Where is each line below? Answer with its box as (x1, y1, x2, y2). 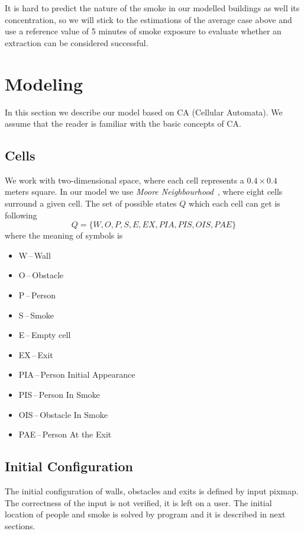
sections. (5, 519, 35, 532)
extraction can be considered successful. (5, 36, 148, 49)
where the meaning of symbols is (5, 229, 123, 242)
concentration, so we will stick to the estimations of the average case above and (5, 13, 292, 25)
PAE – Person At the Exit (18, 428, 112, 440)
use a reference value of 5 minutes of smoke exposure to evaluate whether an (5, 25, 282, 37)
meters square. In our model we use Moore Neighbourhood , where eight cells (5, 185, 283, 198)
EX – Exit (18, 348, 53, 361)
